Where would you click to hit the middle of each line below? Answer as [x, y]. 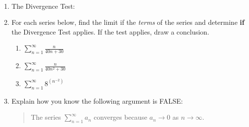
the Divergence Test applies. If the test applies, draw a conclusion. [110, 31]
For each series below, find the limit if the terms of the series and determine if [128, 22]
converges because [120, 117]
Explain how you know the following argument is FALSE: [97, 100]
